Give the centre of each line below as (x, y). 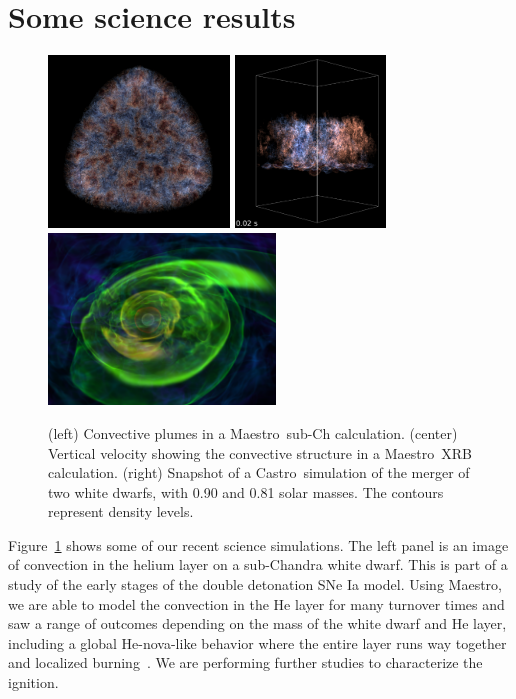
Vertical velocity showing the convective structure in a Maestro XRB (260, 452)
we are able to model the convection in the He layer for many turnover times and (256, 603)
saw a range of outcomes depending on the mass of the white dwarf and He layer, (257, 623)
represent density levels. (121, 511)
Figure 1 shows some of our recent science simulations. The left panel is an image (258, 544)
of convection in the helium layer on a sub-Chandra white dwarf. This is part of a (258, 564)
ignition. (33, 682)
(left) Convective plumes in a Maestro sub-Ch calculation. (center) (253, 432)
